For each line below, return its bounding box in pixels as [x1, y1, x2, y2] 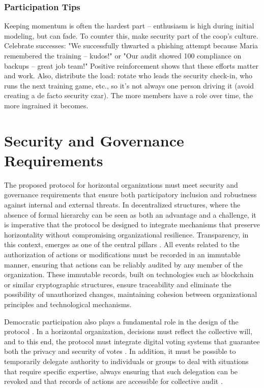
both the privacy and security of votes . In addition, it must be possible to [4, 346, 236, 356]
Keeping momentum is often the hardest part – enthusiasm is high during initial [4, 20, 254, 31]
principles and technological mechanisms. [4, 299, 132, 309]
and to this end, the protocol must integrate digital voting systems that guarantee [4, 336, 260, 346]
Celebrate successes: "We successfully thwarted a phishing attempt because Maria [4, 40, 258, 51]
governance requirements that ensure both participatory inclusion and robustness [4, 189, 257, 200]
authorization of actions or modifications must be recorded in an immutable [4, 249, 241, 260]
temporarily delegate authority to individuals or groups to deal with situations [4, 355, 249, 366]
